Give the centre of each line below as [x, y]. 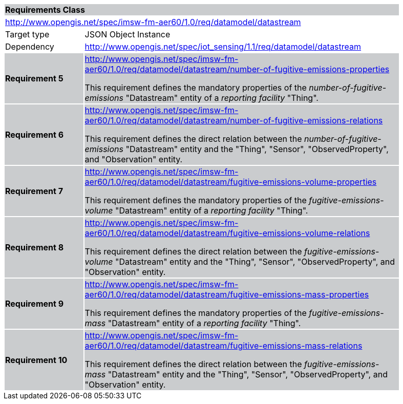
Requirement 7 [34, 191]
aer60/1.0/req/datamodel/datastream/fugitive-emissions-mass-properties [227, 294]
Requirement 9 [35, 304]
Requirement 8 [35, 247]
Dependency [30, 47]
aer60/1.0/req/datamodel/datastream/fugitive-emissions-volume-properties [231, 182]
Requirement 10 [36, 360]
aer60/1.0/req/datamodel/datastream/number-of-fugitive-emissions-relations [234, 120]
